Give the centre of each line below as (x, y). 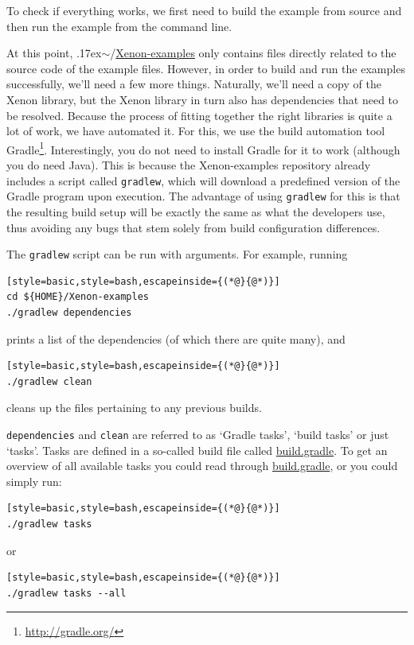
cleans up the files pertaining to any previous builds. (134, 408)
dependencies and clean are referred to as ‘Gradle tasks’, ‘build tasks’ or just (198, 434)
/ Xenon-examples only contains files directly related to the (253, 53)
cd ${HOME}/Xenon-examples (78, 297)
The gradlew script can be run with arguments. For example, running (177, 254)
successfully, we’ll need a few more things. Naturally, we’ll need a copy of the (194, 84)
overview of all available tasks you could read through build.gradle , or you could (202, 466)
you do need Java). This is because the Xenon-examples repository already (189, 165)
